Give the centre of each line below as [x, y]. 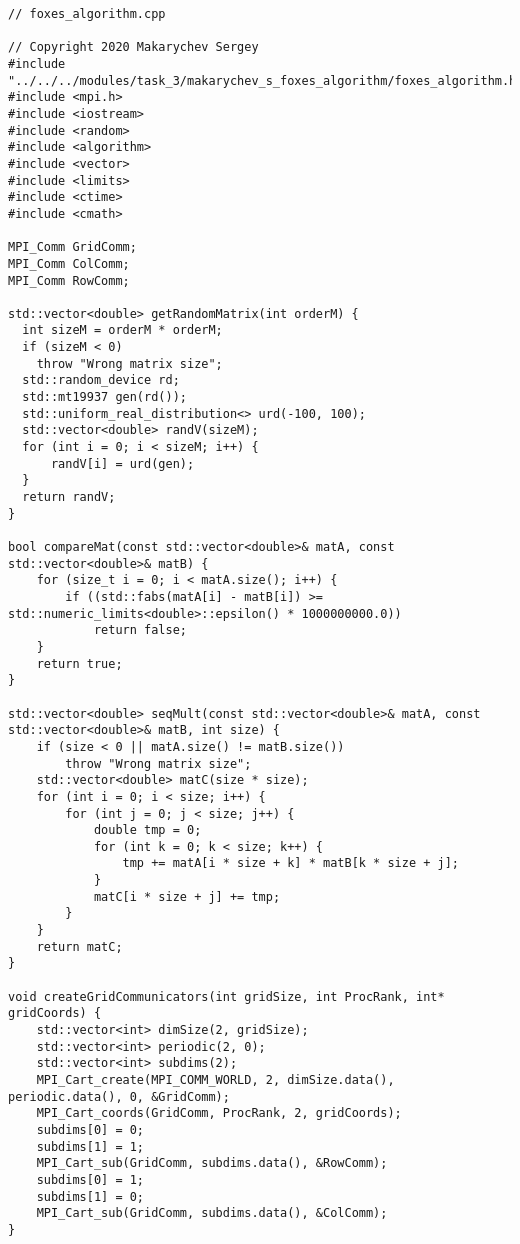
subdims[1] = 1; [90, 1146]
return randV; [69, 497]
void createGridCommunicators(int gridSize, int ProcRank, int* [226, 996]
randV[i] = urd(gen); [122, 463]
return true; [79, 663]
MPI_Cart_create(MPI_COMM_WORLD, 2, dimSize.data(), [215, 1080]
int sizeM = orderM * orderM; [122, 330]
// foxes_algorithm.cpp [87, 14]
